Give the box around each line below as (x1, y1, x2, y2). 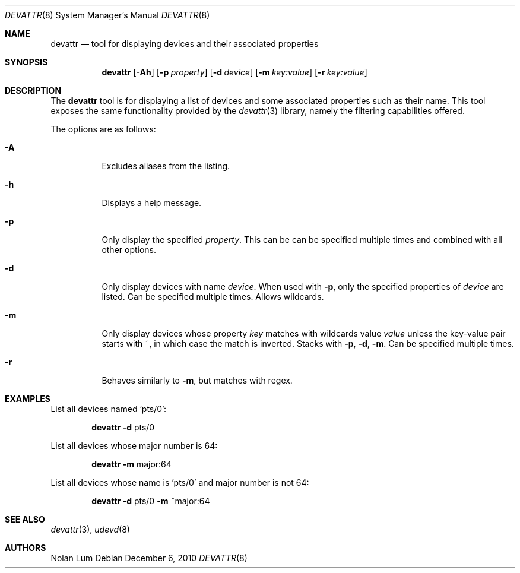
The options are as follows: (50, 124, 156, 134)
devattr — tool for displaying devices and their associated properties (50, 39, 319, 49)
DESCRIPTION (5, 86, 62, 96)
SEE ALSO (5, 514, 45, 524)
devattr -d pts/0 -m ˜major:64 (91, 496, 210, 506)
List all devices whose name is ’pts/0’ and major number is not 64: (50, 477, 309, 487)
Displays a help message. (102, 198, 202, 208)
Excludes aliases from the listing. (102, 161, 230, 171)
